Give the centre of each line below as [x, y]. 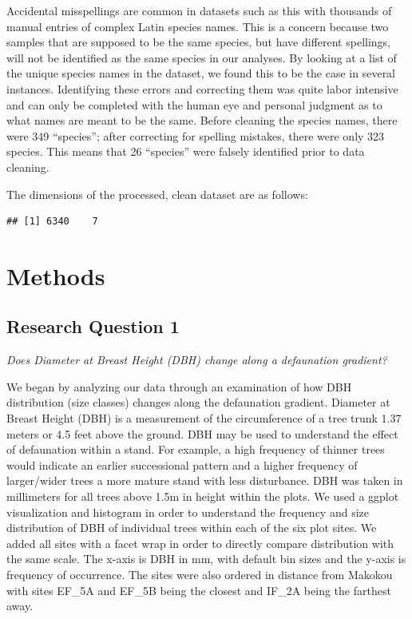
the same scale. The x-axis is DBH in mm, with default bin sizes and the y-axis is [206, 559]
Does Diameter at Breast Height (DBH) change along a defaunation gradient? [197, 360]
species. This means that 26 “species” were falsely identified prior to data [186, 151]
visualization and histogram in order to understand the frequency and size [188, 512]
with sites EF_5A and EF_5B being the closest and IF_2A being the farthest [199, 590]
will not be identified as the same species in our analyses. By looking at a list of [202, 57]
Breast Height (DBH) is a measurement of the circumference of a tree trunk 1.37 [204, 418]
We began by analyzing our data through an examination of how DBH [179, 386]
